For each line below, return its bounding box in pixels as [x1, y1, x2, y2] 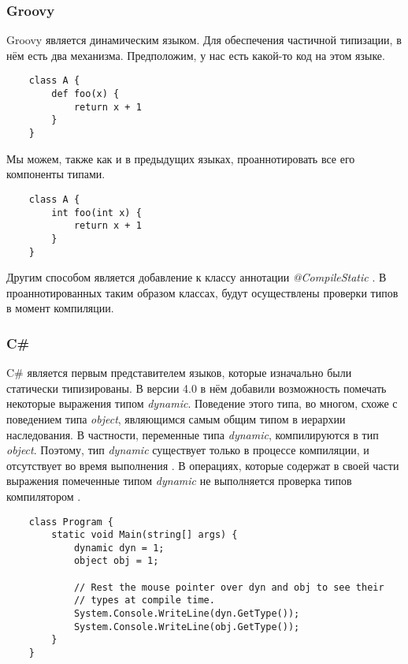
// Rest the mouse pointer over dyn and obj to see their [73, 581, 384, 593]
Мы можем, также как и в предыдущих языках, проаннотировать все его [6, 150, 355, 166]
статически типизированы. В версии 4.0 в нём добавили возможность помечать [6, 379, 387, 396]
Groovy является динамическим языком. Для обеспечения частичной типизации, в [6, 32, 402, 48]
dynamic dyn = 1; [73, 542, 165, 554]
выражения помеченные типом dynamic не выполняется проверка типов [6, 472, 352, 489]
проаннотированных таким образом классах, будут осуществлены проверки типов [6, 284, 399, 300]
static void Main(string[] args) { [51, 529, 238, 541]
